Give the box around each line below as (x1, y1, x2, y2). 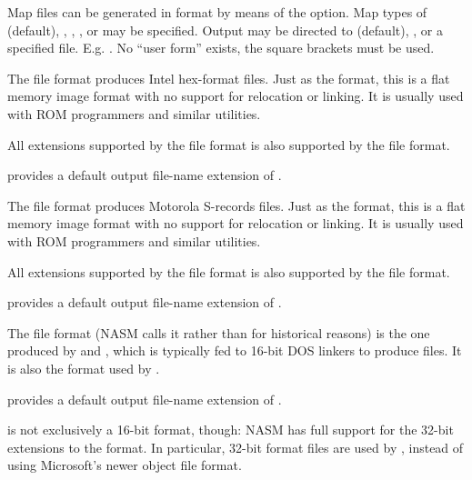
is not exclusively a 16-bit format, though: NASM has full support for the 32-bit (7, 420, 454, 439)
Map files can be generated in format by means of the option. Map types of (7, 3, 427, 21)
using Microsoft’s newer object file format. (7, 455, 242, 475)
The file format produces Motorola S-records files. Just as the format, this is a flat (7, 195, 466, 215)
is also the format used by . (7, 358, 160, 377)
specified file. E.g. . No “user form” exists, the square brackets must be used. (7, 38, 435, 57)
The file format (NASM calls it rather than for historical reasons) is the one (7, 323, 430, 342)
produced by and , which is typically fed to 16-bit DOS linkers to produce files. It (7, 341, 462, 360)
